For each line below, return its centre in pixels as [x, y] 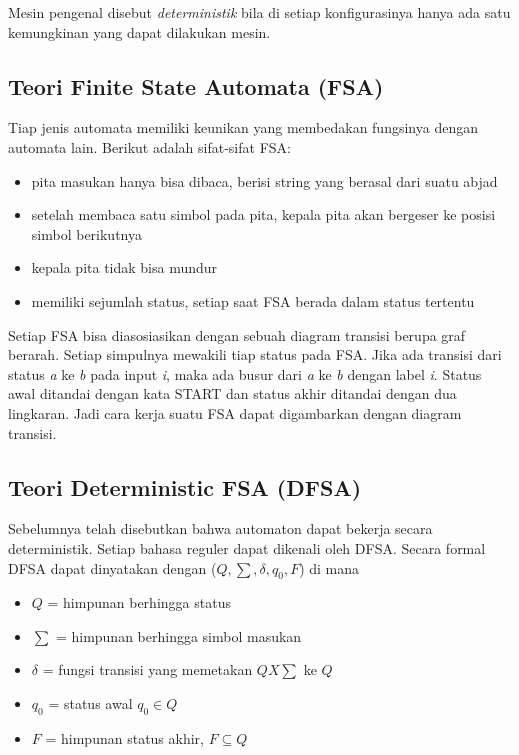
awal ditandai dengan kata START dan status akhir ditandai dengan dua [232, 393]
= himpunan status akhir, [124, 737]
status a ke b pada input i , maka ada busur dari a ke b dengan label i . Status [245, 373]
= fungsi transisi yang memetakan [147, 669]
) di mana [329, 567]
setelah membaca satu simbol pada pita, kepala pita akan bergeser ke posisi [263, 214]
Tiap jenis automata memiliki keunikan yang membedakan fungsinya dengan [243, 127]
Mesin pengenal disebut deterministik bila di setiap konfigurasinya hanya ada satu [259, 12]
